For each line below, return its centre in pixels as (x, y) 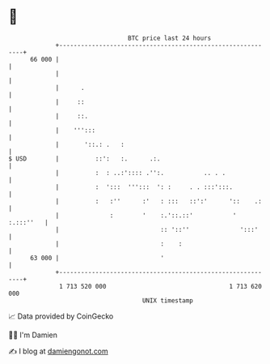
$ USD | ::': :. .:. (84, 158)
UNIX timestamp (168, 300)
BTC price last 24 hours (170, 38)
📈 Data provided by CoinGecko (61, 316)
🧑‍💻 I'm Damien (33, 335)
